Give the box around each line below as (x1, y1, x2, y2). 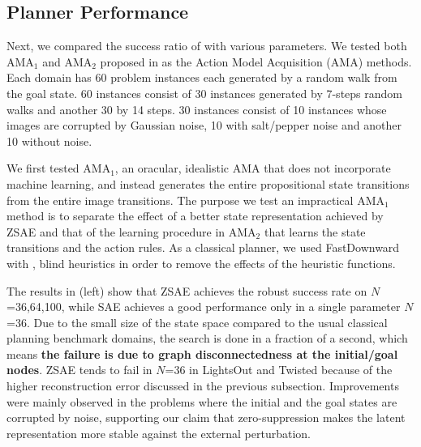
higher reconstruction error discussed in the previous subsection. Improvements (6, 377, 399, 394)
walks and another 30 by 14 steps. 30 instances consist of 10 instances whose (6, 100, 387, 117)
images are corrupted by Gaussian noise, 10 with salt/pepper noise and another (6, 117, 402, 134)
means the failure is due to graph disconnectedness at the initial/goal (6, 345, 398, 362)
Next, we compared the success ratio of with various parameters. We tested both (6, 37, 407, 54)
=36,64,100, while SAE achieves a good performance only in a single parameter (6, 298, 401, 315)
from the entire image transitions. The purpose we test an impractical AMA (6, 191, 384, 208)
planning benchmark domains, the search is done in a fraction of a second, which (6, 330, 408, 347)
